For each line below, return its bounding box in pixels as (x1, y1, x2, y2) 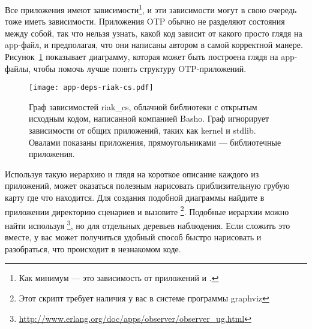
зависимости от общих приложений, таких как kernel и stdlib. (29, 124, 256, 137)
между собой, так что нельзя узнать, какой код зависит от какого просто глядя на (5, 26, 302, 39)
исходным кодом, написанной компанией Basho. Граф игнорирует (29, 112, 269, 125)
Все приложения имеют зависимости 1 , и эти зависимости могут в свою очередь (5, 2, 297, 16)
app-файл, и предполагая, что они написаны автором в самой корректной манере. (5, 38, 303, 51)
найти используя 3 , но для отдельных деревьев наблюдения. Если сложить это (5, 217, 290, 231)
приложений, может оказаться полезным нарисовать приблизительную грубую (5, 179, 290, 192)
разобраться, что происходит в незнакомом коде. (5, 242, 181, 255)
